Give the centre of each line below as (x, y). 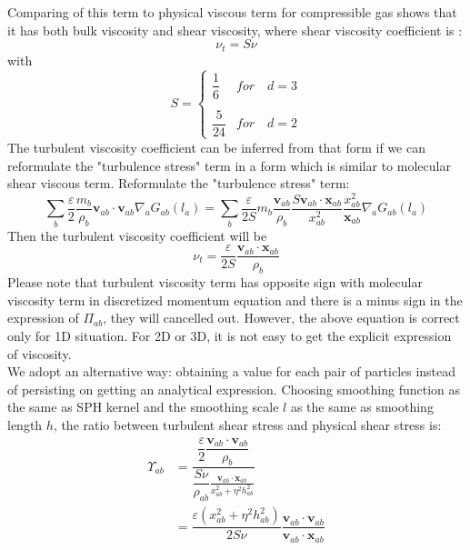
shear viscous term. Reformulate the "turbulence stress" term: (179, 183)
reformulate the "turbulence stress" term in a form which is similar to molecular (229, 165)
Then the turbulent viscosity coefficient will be (137, 235)
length (25, 424)
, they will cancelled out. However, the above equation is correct (281, 318)
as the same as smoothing (362, 407)
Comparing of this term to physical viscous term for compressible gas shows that (232, 12)
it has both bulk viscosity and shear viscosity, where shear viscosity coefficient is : (235, 30)
